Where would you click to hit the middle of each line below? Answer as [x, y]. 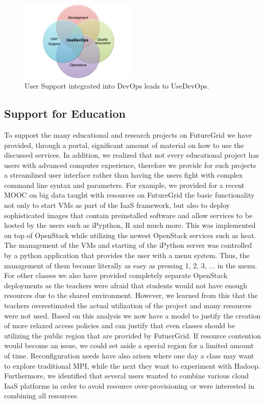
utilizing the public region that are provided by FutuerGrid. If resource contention [133, 335]
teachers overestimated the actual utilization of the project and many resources [128, 305]
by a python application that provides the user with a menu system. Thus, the [127, 255]
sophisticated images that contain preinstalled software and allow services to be [128, 215]
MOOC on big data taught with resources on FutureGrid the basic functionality [129, 195]
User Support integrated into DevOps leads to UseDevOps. [117, 86]
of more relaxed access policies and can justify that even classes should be [120, 325]
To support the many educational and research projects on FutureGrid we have [128, 134]
